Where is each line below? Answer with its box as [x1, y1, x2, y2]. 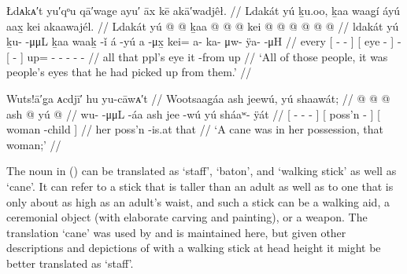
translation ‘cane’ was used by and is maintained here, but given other [6, 224, 346, 240]
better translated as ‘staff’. [6, 254, 134, 271]
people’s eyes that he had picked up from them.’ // [6, 64, 252, 80]
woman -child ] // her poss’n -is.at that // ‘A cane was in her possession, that [6, 121, 383, 137]
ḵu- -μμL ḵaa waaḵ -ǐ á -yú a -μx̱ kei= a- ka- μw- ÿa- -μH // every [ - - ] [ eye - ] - [6, 33, 401, 49]
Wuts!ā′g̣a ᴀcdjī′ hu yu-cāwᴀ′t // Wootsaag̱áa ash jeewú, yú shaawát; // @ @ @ [6, 90, 390, 106]
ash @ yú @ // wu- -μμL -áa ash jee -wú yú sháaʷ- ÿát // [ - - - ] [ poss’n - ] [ [6, 105, 380, 122]
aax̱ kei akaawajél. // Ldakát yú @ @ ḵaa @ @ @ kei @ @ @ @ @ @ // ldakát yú [6, 17, 399, 34]
